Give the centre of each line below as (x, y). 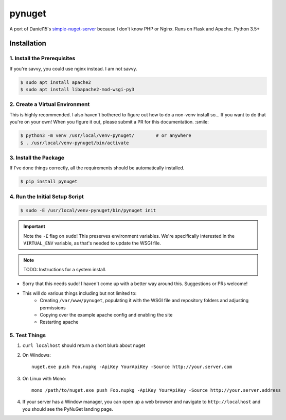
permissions (53, 308)
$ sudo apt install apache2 (56, 82)
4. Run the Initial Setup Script (47, 197)
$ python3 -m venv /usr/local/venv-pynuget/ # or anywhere (106, 136)
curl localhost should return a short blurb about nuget (84, 345)
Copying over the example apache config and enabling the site (106, 314)
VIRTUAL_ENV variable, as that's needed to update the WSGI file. (92, 243)
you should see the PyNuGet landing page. (68, 409)
